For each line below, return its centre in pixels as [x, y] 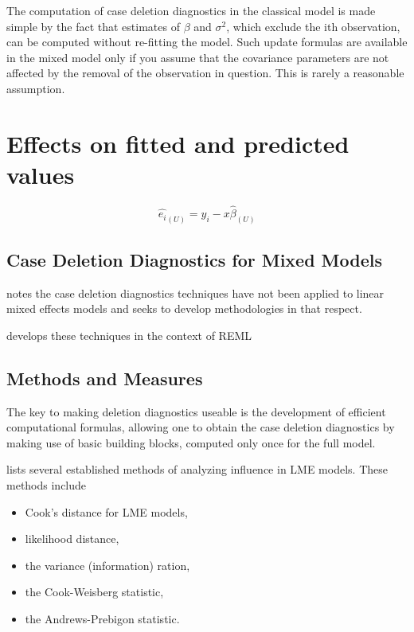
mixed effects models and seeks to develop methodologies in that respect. [184, 308]
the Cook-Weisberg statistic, [94, 592]
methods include [47, 484]
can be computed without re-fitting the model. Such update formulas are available [207, 42]
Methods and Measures [105, 378]
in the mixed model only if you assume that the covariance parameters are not [198, 57]
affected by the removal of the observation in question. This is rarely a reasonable [205, 73]
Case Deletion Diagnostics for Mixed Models [195, 259]
